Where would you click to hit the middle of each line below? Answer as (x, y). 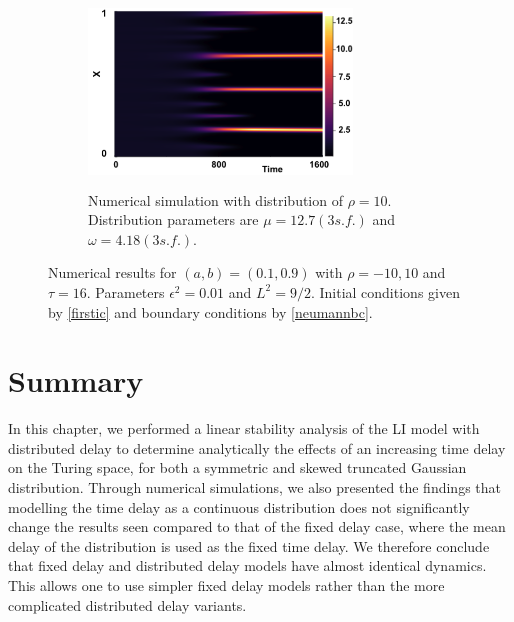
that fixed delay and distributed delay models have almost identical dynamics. (247, 565)
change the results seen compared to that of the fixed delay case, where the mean (257, 526)
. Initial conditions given (385, 291)
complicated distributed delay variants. (127, 604)
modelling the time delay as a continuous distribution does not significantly (239, 506)
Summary (76, 380)
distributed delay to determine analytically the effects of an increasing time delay (257, 447)
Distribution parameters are (173, 219)
